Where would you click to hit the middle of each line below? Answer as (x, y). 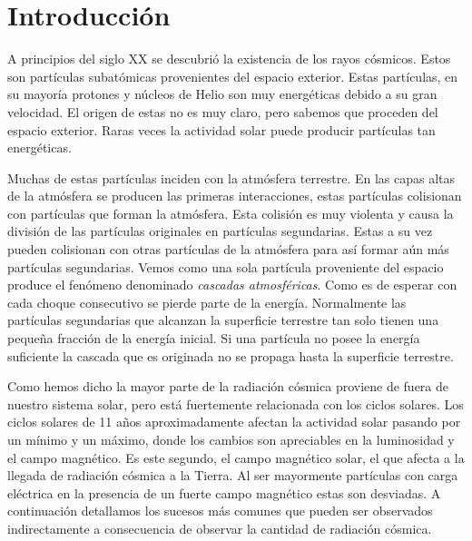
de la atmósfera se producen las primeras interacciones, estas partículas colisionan (235, 196)
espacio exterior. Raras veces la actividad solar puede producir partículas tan (221, 129)
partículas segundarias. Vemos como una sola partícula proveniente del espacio (226, 266)
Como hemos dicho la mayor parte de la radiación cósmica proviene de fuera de (228, 386)
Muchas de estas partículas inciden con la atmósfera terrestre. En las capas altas (231, 177)
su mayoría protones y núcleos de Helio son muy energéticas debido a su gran (222, 94)
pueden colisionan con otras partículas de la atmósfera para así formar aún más (228, 249)
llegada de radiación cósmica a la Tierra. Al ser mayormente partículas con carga (233, 475)
